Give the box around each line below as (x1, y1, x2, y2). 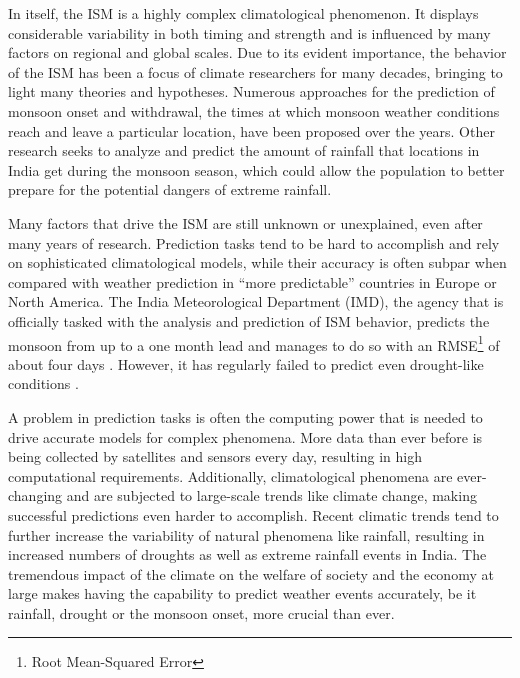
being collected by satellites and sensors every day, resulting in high (8, 446, 422, 467)
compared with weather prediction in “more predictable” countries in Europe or (8, 271, 497, 292)
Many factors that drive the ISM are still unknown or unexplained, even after (8, 212, 483, 233)
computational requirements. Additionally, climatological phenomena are (8, 465, 453, 486)
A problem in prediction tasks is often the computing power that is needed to (8, 406, 483, 427)
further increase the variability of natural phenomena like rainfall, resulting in (8, 524, 485, 545)
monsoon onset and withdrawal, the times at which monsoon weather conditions (8, 100, 500, 121)
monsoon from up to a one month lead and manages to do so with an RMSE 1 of (8, 331, 500, 355)
